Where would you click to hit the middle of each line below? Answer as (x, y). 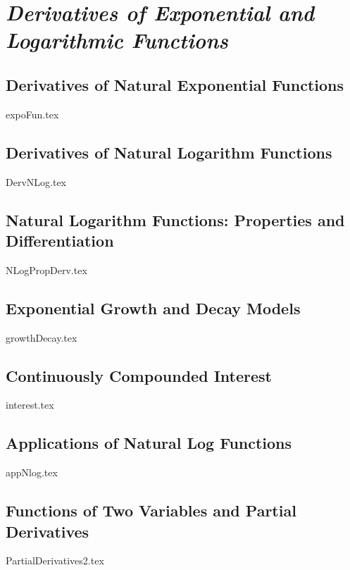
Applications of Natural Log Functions (149, 443)
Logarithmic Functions (117, 40)
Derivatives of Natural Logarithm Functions (169, 152)
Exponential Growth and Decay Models (153, 308)
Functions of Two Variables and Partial (151, 510)
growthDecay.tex (42, 337)
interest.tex (30, 405)
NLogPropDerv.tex (46, 269)
